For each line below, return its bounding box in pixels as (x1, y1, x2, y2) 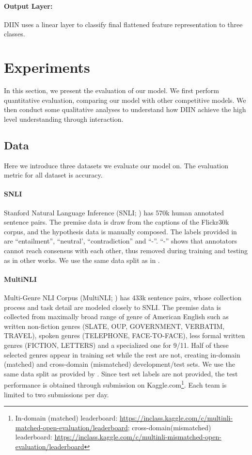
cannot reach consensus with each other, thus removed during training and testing (4, 245, 248, 256)
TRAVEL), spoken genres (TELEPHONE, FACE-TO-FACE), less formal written (4, 330, 245, 341)
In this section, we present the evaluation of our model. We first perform (4, 85, 219, 96)
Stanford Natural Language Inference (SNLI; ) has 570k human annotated (4, 207, 224, 217)
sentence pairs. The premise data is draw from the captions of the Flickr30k (4, 217, 229, 227)
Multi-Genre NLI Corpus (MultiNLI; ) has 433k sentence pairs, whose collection (4, 292, 242, 303)
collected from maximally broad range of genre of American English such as (4, 311, 229, 322)
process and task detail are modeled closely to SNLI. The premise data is (4, 302, 221, 312)
